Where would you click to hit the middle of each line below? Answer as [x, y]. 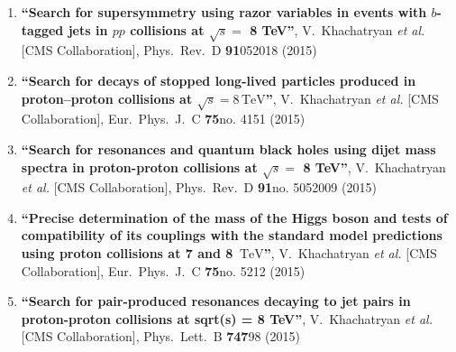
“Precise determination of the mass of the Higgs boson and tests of [234, 217]
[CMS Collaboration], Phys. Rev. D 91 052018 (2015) [169, 50]
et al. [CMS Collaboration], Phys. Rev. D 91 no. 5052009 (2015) [199, 187]
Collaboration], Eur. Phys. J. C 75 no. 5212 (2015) [163, 270]
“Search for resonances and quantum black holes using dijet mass [228, 148]
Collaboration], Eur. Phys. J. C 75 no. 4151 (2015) [163, 119]
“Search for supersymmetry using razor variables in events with [224, 12]
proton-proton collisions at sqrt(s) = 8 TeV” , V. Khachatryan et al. [227, 318]
